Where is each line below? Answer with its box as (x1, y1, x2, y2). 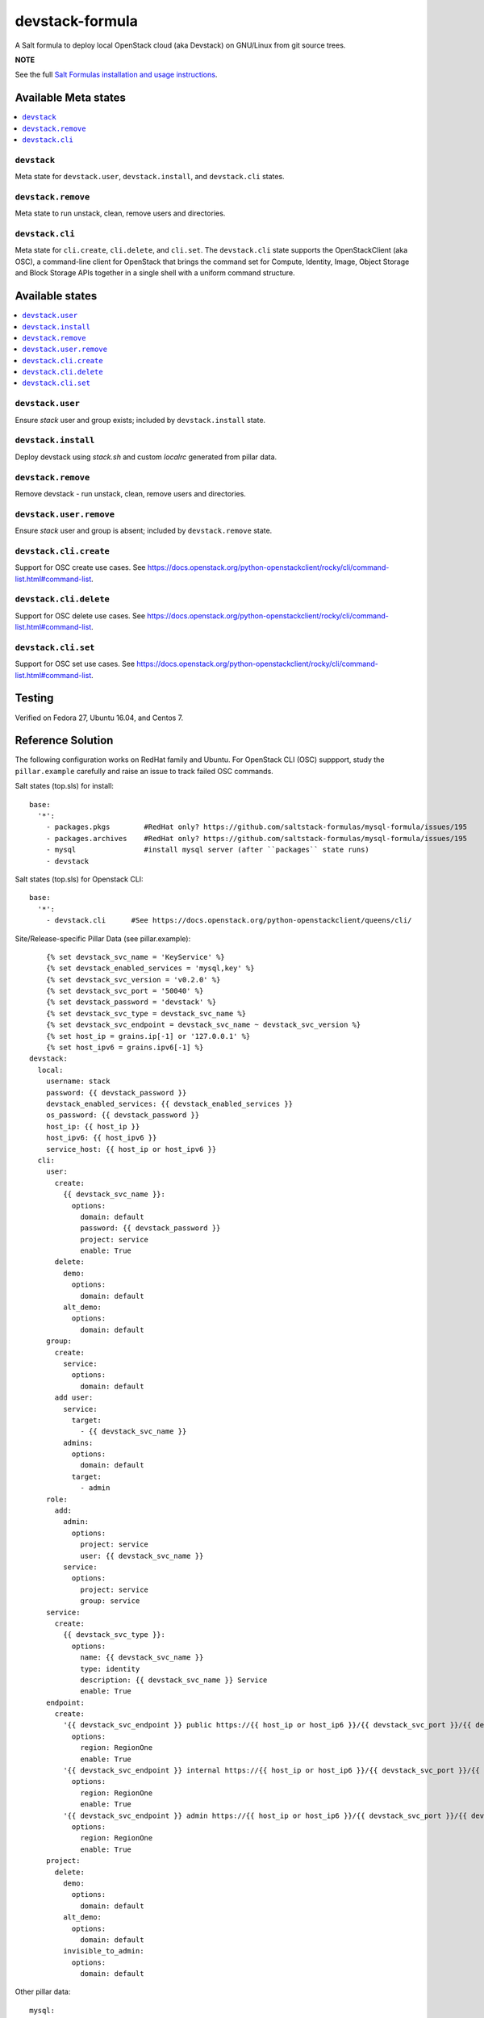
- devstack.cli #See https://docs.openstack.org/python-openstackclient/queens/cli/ (45, 916, 412, 925)
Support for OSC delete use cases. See (15, 610, 145, 621)
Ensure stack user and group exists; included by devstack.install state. (15, 415, 266, 425)
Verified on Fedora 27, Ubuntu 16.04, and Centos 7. (15, 713, 184, 722)
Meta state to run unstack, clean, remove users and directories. (15, 208, 226, 218)
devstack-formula (15, 12, 139, 30)
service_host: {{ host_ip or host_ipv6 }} (45, 1145, 217, 1153)
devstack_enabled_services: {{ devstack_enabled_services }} (45, 1099, 294, 1108)
